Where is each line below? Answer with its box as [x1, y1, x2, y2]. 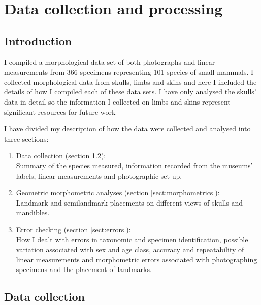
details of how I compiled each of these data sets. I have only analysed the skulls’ [4, 86, 256, 97]
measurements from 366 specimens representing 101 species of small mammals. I [4, 66, 254, 77]
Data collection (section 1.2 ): [16, 150, 106, 161]
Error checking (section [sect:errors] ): [16, 224, 131, 234]
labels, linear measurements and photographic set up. [16, 170, 182, 181]
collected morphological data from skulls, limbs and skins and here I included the [4, 76, 257, 87]
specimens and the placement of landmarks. [16, 264, 152, 275]
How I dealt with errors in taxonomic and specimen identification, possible [16, 234, 248, 245]
